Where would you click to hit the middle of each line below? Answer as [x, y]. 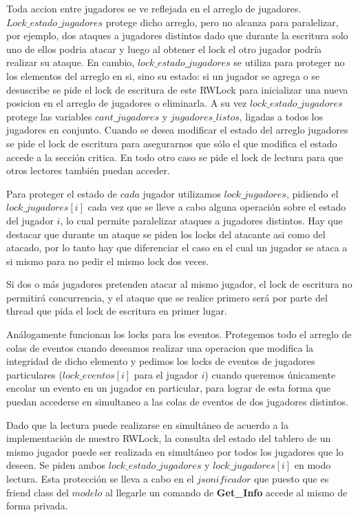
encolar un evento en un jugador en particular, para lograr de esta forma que [168, 388]
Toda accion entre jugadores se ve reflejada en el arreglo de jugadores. [154, 8]
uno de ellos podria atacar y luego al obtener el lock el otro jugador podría [164, 49]
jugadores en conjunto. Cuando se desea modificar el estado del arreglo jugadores [177, 130]
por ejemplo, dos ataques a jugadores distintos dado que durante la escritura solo [177, 35]
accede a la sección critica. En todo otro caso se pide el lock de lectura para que [175, 157]
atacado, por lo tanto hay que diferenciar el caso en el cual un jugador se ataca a [177, 247]
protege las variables [49, 116]
